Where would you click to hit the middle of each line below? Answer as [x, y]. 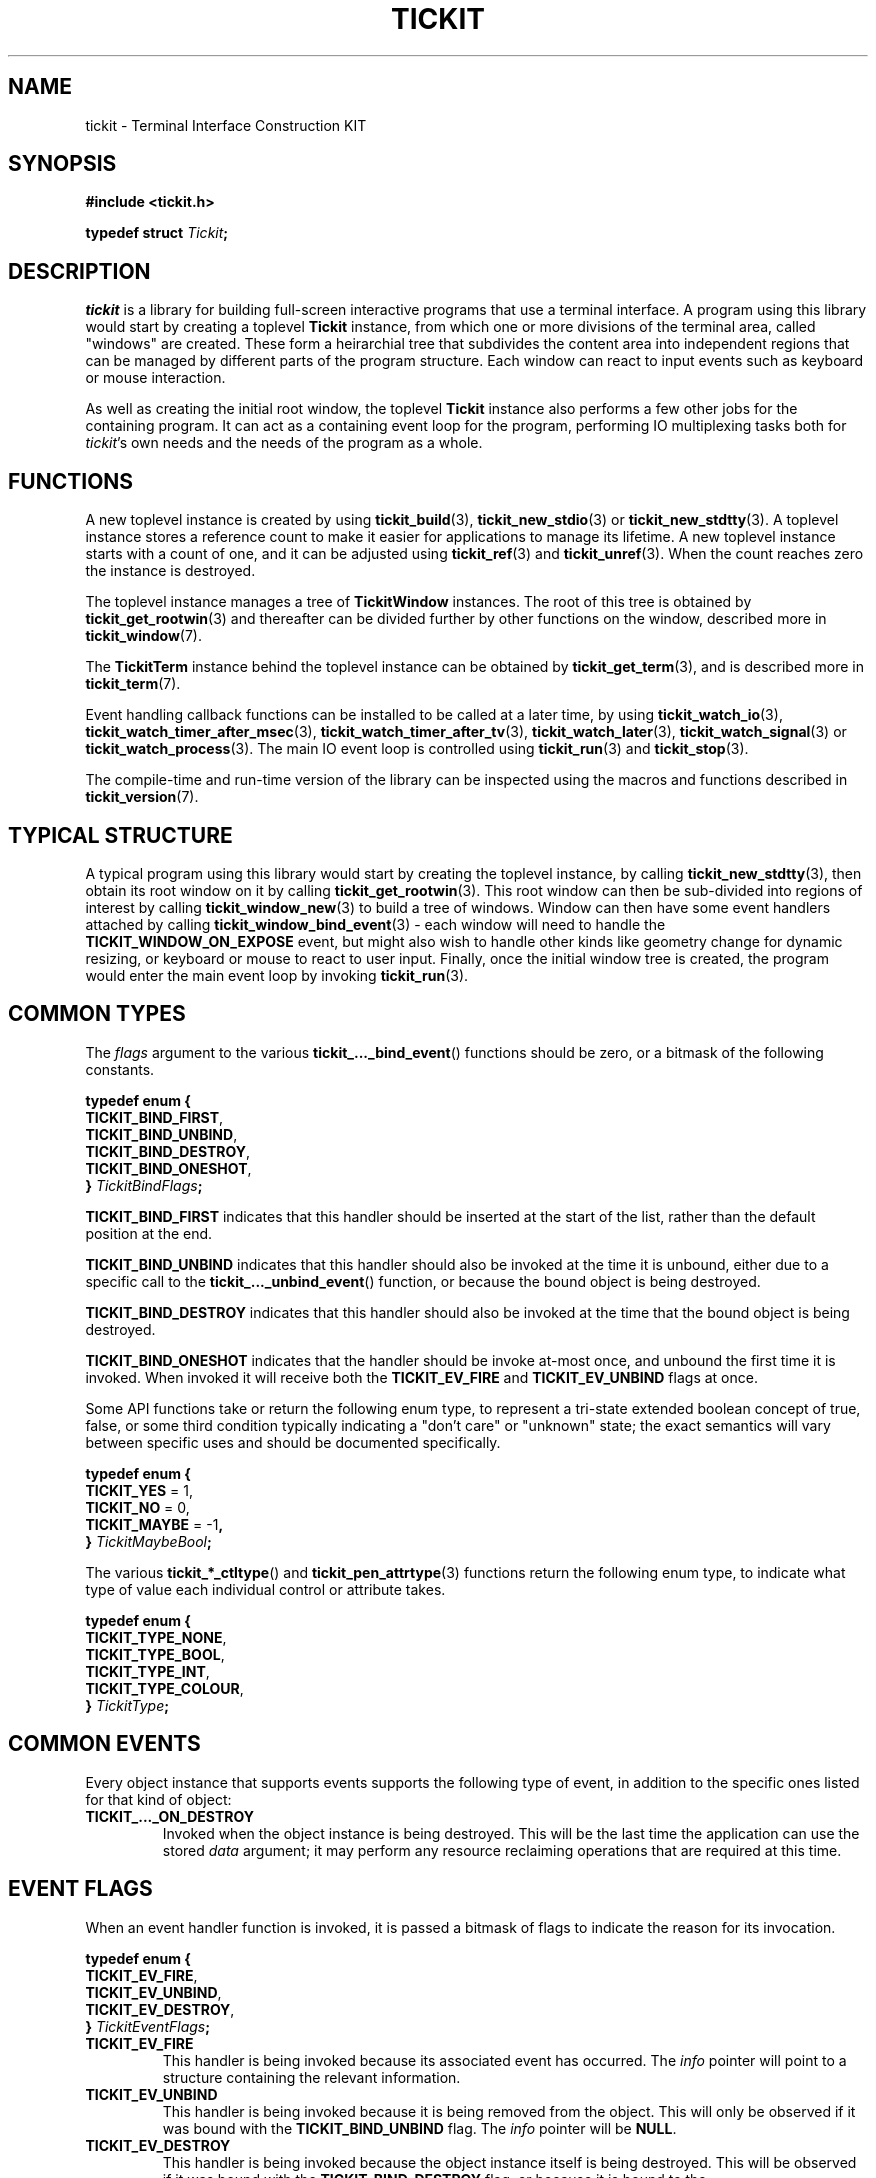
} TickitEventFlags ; [148, 2026]
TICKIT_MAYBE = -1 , [154, 1524]
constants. [120, 1069]
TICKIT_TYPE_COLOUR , [164, 1688]
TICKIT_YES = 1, [139, 1490]
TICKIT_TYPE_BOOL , [155, 1654]
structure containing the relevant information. [311, 2077]
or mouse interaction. [155, 378]
